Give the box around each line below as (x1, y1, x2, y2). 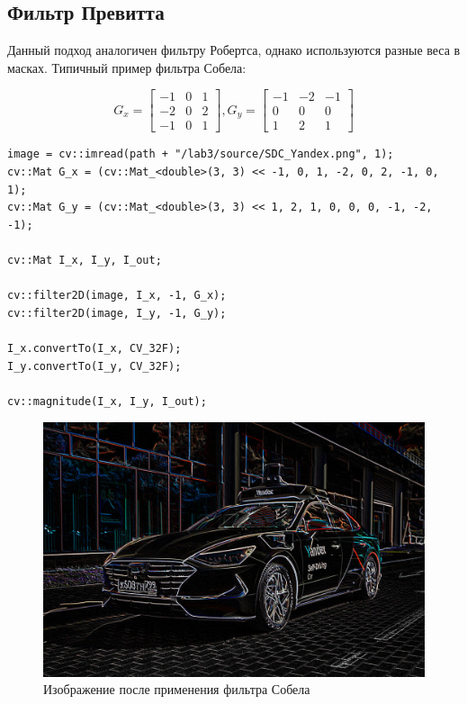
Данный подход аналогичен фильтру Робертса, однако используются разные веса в (7, 41, 461, 59)
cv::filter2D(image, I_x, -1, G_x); (7, 289, 227, 302)
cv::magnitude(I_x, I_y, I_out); (7, 394, 207, 408)
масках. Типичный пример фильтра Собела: (7, 58, 247, 77)
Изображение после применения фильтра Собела (43, 680, 310, 699)
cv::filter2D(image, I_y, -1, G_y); (7, 306, 227, 320)
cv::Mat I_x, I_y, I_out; (7, 254, 162, 267)
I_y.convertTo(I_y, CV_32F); (7, 359, 182, 373)
